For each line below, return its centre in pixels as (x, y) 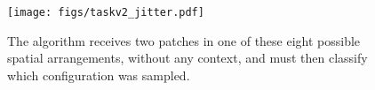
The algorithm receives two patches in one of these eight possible (184, 40)
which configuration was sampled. (99, 75)
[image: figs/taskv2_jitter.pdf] (106, 12)
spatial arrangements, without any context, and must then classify (187, 58)
